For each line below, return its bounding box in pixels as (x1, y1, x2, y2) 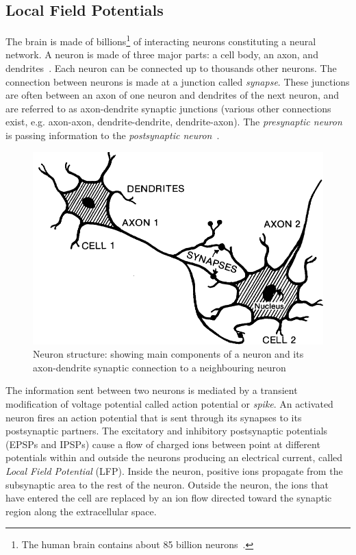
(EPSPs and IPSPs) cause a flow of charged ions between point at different (5, 436, 320, 451)
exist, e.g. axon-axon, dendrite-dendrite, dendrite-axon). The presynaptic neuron (5, 114, 342, 129)
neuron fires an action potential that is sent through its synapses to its (5, 410, 302, 424)
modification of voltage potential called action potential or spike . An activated (5, 396, 333, 410)
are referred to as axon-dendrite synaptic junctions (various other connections (5, 101, 331, 115)
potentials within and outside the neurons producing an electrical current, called (5, 450, 343, 465)
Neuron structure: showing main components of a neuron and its (33, 347, 304, 361)
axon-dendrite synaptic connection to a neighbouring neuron (33, 360, 286, 374)
